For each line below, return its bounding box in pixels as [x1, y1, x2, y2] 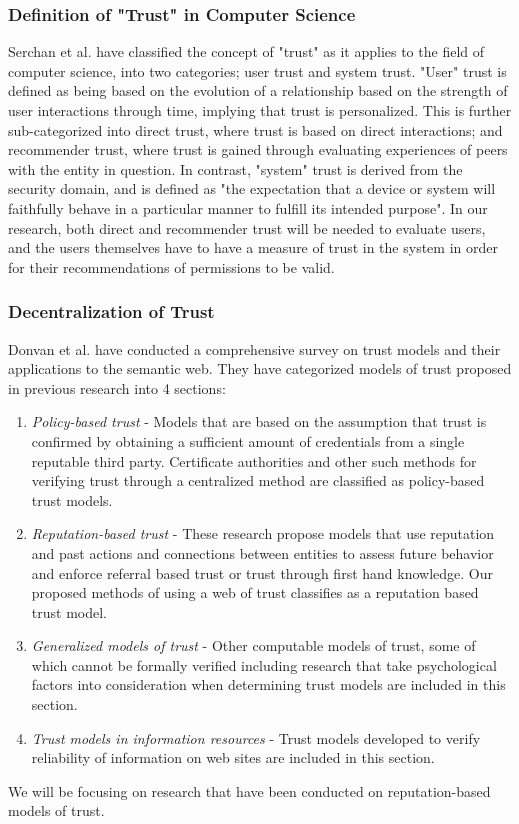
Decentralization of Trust [8, 299, 215, 324]
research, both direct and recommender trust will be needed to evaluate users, [8, 217, 486, 238]
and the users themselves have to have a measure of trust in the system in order [8, 237, 498, 258]
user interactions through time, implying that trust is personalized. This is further [8, 100, 512, 120]
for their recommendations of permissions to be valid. [8, 256, 335, 277]
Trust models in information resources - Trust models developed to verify [31, 727, 481, 748]
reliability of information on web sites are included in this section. [31, 747, 435, 768]
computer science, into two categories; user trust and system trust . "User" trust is [8, 60, 507, 81]
